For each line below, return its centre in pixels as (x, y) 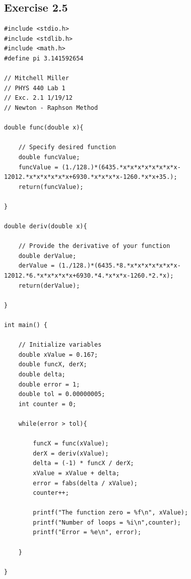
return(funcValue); (51, 187)
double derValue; (47, 256)
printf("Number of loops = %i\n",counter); (107, 522)
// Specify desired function (67, 147)
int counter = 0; (47, 404)
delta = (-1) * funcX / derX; (83, 463)
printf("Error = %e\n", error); (87, 532)
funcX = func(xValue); (71, 444)
